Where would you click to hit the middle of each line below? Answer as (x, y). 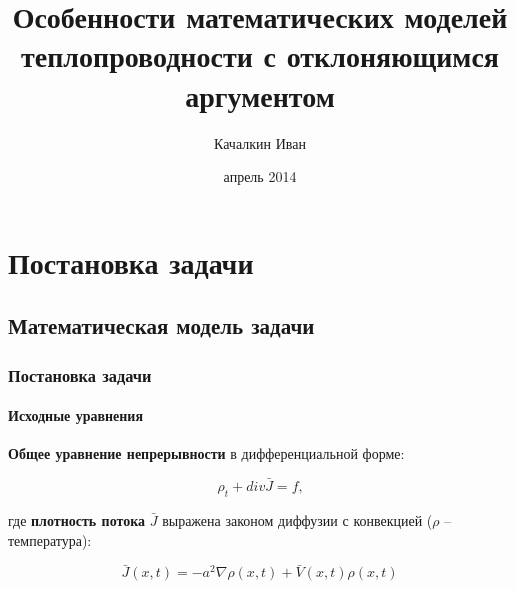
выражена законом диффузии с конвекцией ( (297, 519)
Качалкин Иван (260, 142)
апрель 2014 (260, 176)
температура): (50, 539)
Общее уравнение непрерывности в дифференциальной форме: (206, 453)
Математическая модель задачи (161, 325)
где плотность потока (77, 519)
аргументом (260, 94)
